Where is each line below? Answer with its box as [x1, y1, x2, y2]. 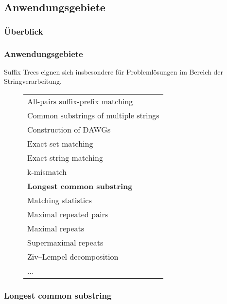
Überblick [4, 25, 43, 37]
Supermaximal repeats [27, 237, 104, 248]
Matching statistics [27, 194, 92, 206]
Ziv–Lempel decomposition [27, 251, 119, 263]
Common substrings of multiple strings [27, 110, 159, 121]
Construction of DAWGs [27, 124, 111, 135]
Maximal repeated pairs [27, 209, 108, 220]
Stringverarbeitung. [4, 76, 62, 86]
